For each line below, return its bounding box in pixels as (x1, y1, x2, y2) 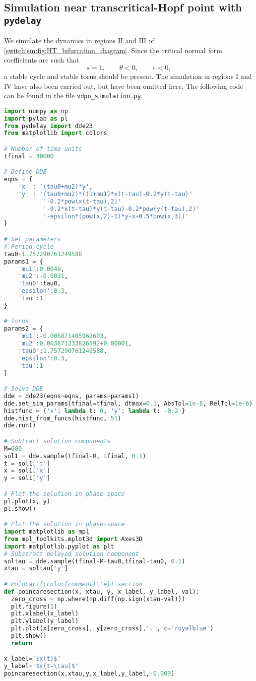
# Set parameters (4, 236, 61, 243)
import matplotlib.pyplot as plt (4, 543, 114, 550)
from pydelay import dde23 (4, 122, 93, 130)
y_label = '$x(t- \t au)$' (4, 663, 79, 670)
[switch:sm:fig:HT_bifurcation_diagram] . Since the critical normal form (4, 45, 222, 55)
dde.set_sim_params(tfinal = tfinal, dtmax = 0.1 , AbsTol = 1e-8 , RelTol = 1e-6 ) (4, 400, 253, 407)
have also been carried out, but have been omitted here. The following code (14, 80, 244, 91)
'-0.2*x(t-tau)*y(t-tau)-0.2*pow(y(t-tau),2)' (43, 205, 199, 212)
